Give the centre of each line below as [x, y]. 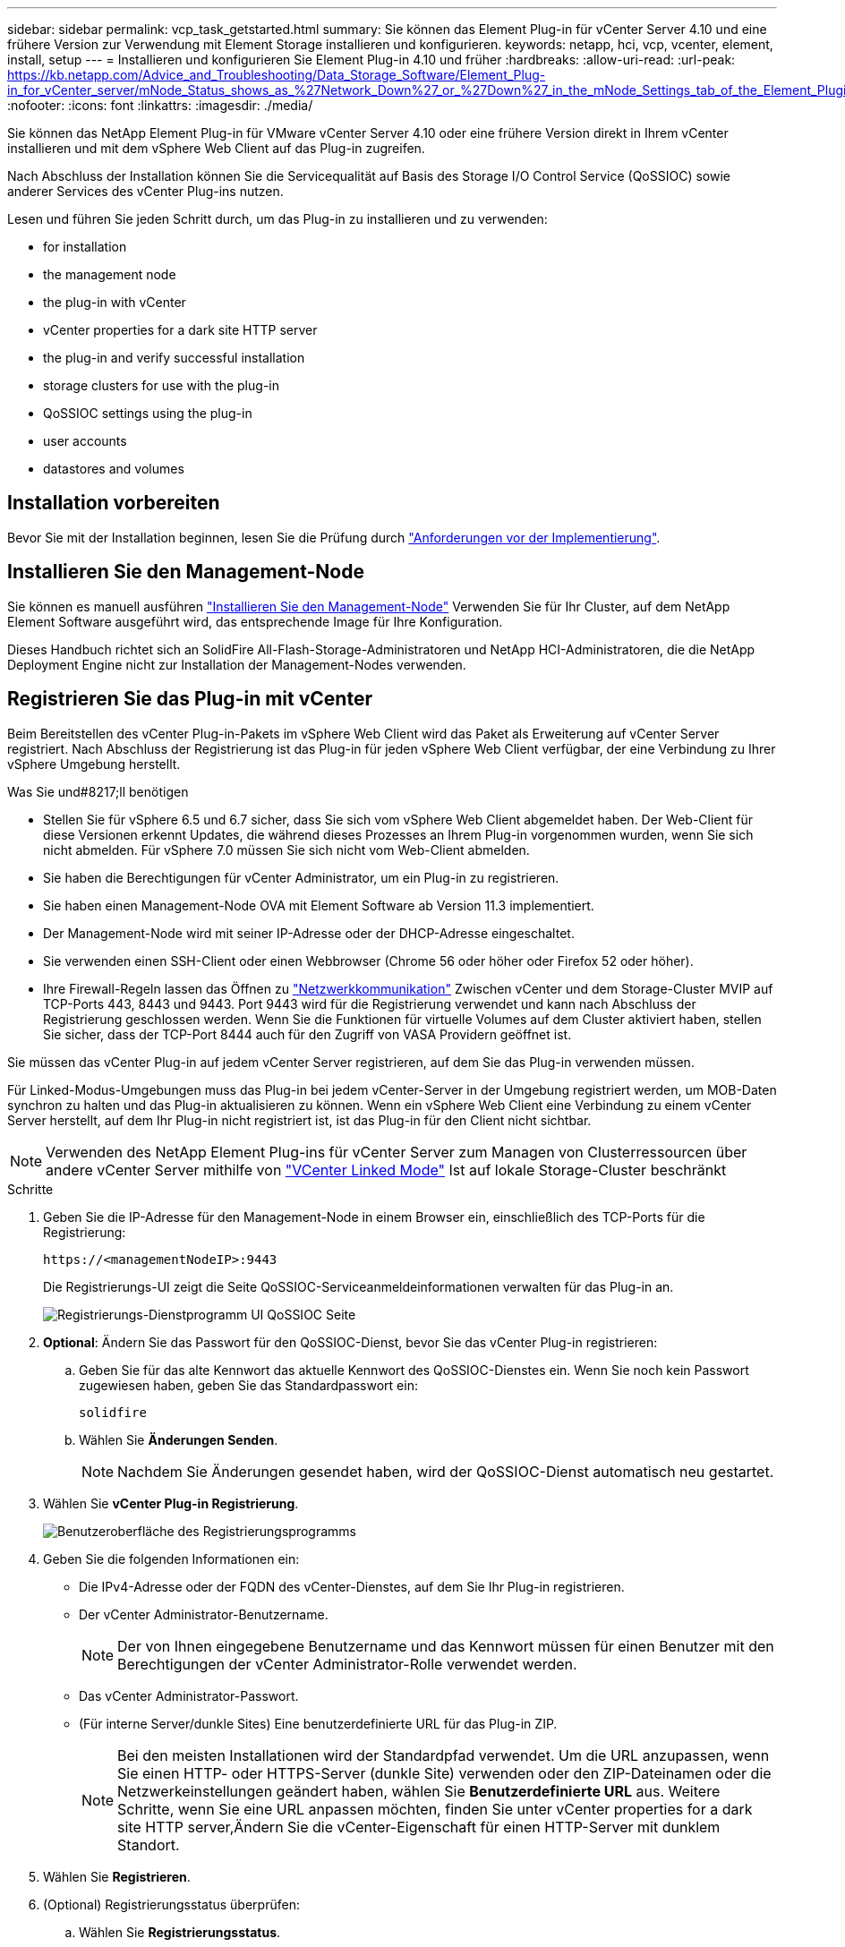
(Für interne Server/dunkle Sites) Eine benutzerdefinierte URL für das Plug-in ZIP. [318, 1723]
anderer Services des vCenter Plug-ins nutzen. [145, 191]
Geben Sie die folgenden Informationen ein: [171, 1558]
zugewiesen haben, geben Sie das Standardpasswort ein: [248, 1385]
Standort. [149, 1845]
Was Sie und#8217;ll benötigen [98, 791]
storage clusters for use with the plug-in [161, 385]
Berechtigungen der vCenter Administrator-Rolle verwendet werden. [347, 1664]
